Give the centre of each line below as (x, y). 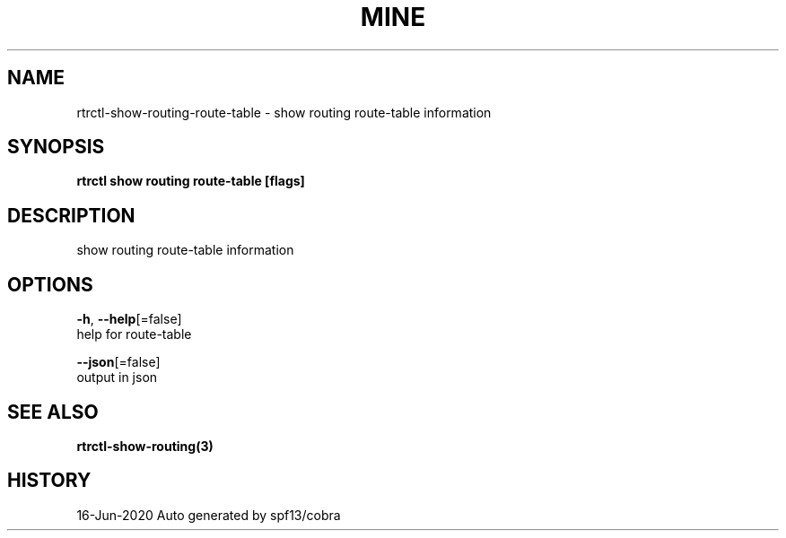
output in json (117, 377)
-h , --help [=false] (129, 319)
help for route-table (134, 334)
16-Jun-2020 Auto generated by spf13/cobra (209, 515)
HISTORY (49, 481)
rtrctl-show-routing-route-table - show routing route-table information (284, 112)
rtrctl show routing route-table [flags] (191, 181)
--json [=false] (118, 362)
